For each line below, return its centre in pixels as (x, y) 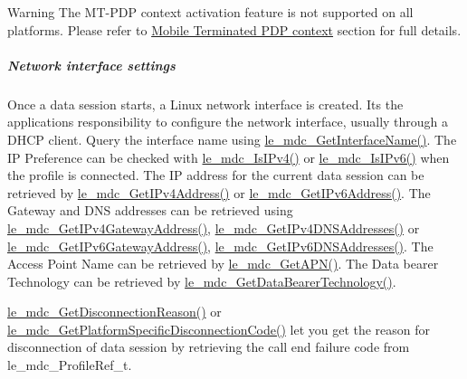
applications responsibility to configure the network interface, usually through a (228, 122)
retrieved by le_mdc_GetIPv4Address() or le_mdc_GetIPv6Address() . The (219, 192)
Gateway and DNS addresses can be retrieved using (150, 210)
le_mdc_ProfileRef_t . (70, 365)
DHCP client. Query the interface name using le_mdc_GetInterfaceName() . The (232, 139)
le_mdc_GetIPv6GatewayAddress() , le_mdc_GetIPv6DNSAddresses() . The (220, 246)
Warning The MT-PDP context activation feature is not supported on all (210, 12)
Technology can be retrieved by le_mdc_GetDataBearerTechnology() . (202, 281)
